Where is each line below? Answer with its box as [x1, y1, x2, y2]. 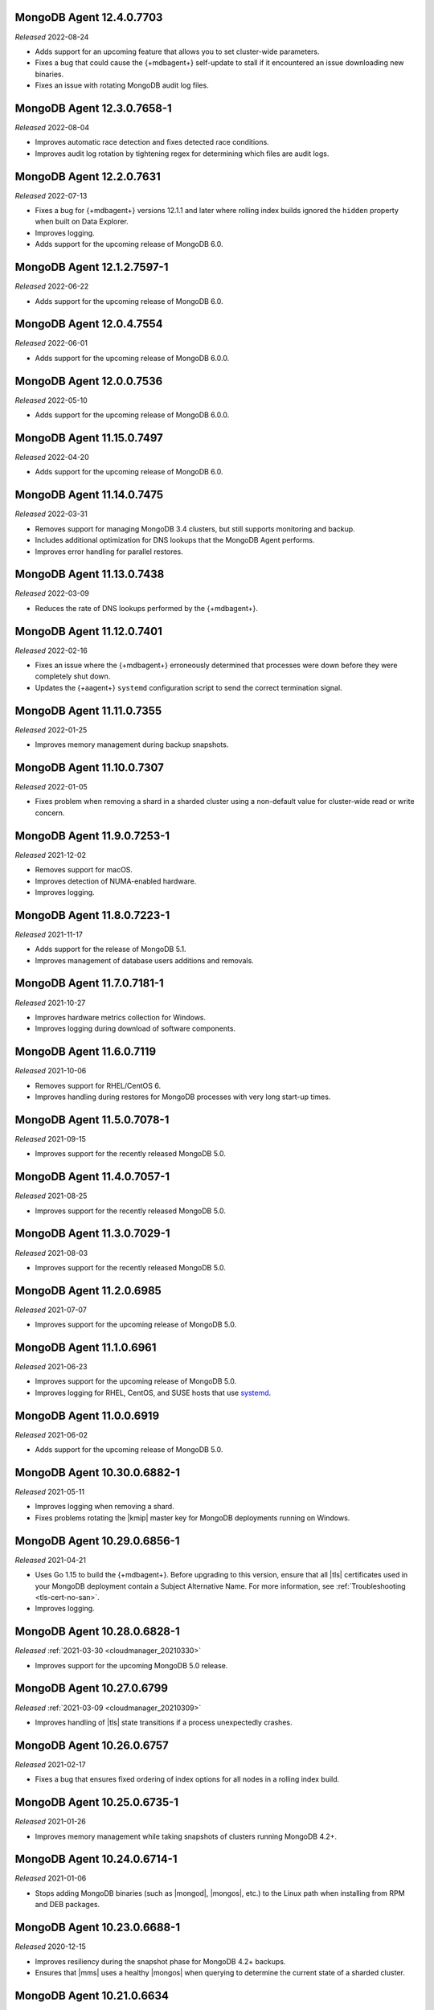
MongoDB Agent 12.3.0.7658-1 [14, 101, 172, 115]
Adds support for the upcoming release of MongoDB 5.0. [35, 1445, 223, 1454]
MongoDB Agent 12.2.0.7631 [14, 170, 161, 183]
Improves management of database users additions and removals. [35, 955, 255, 965]
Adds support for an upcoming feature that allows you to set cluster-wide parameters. [35, 47, 321, 56]
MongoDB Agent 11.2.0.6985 [14, 1283, 162, 1298]
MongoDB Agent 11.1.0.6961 [14, 1341, 157, 1354]
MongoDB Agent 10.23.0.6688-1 [14, 1921, 181, 1934]
